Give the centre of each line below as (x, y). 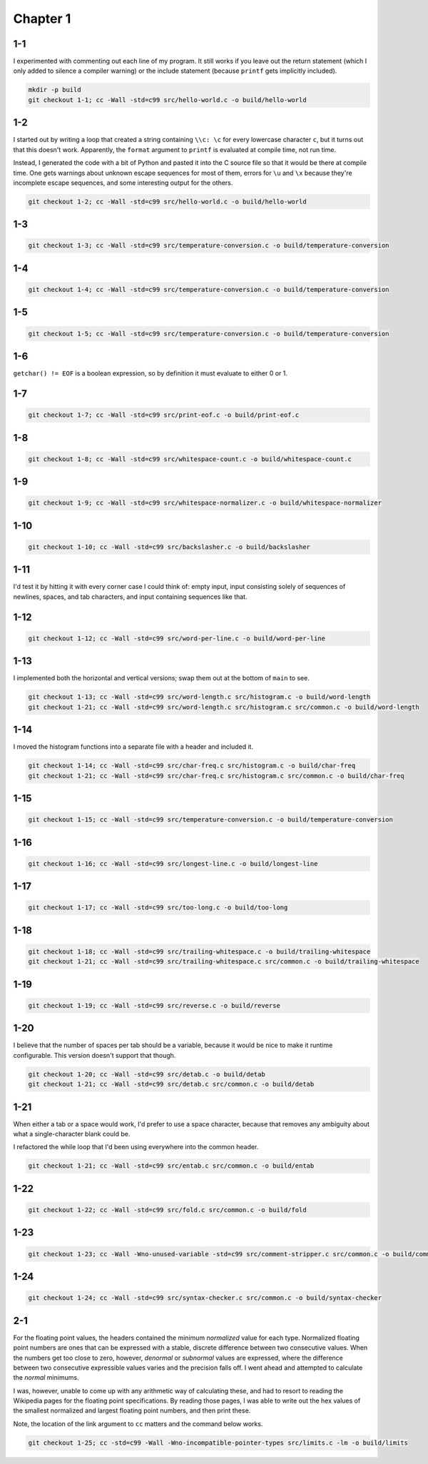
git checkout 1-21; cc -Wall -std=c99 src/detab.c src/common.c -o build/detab (171, 1084)
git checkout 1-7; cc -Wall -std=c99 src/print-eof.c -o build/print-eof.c (164, 415)
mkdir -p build (55, 90)
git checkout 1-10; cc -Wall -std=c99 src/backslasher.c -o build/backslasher (169, 547)
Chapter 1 (42, 19)
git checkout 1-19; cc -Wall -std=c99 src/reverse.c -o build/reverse (154, 1005)
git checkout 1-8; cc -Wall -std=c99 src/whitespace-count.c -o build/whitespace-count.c (190, 459)
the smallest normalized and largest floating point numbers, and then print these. (132, 1410)
